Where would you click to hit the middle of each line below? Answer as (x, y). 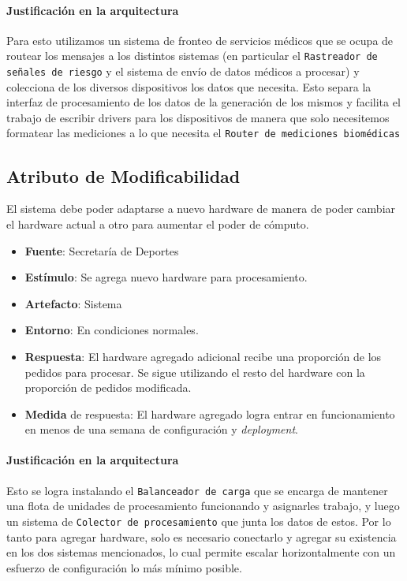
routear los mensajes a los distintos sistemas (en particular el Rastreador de (192, 56)
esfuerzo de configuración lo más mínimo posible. (124, 567)
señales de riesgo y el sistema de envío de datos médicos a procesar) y (183, 71)
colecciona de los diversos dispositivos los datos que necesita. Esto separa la (189, 86)
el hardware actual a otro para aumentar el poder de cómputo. (158, 223)
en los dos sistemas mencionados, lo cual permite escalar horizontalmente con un (201, 552)
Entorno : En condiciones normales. (112, 330)
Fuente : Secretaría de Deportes (102, 250)
